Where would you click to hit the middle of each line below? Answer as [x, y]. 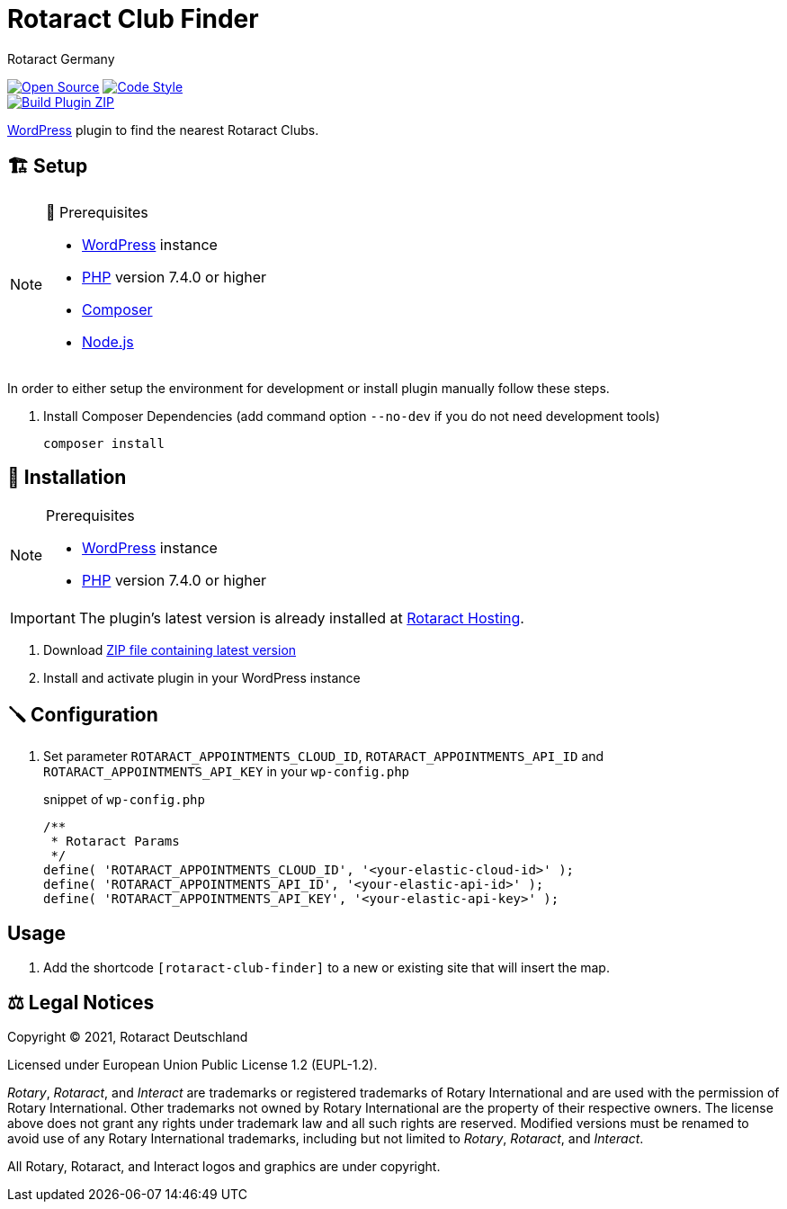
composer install [104, 443]
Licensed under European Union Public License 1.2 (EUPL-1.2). [192, 1064]
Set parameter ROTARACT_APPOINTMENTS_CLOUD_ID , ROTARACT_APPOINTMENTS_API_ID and [324, 757]
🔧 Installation [67, 478]
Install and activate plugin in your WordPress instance [202, 678]
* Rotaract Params [115, 842]
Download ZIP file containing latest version [170, 650]
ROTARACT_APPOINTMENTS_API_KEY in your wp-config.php [227, 772]
